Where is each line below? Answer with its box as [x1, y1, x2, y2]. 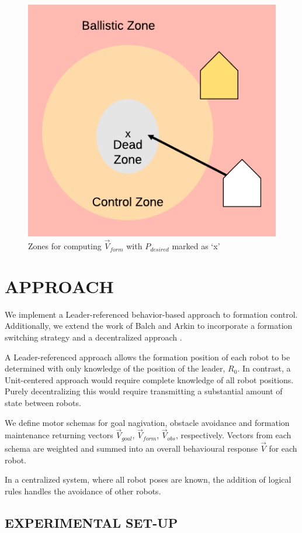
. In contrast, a [237, 362, 291, 374]
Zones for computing [28, 240, 102, 252]
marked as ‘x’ [172, 240, 220, 252]
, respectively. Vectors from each [175, 429, 291, 441]
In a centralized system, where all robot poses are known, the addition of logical [5, 473, 291, 486]
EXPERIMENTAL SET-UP [5, 513, 178, 531]
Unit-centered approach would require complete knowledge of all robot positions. [5, 373, 294, 386]
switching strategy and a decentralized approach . [5, 331, 182, 343]
